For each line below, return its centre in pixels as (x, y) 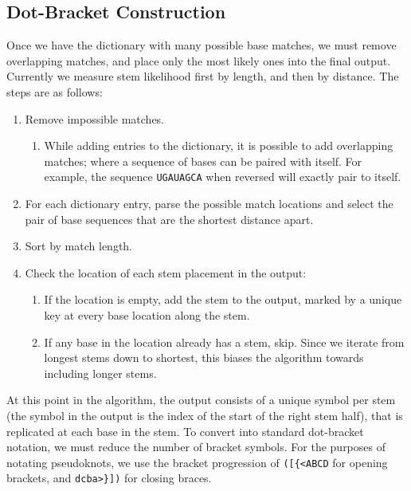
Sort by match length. (79, 246)
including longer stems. (100, 373)
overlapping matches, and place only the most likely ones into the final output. (199, 60)
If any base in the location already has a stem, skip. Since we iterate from (224, 342)
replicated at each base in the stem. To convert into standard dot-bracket (185, 431)
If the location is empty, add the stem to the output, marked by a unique (223, 299)
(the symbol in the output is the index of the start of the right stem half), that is (205, 415)
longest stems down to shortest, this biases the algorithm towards (204, 357)
